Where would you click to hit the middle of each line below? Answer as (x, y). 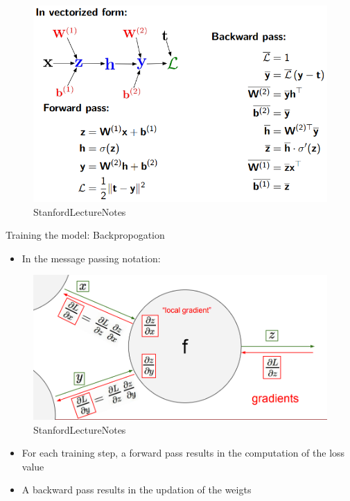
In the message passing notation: (91, 258)
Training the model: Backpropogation (85, 235)
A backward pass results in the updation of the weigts (137, 490)
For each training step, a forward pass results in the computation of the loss (183, 453)
